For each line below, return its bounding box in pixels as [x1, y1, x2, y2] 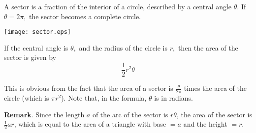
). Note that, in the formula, [61, 92, 147, 103]
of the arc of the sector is [92, 109, 168, 119]
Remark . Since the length [4, 109, 85, 119]
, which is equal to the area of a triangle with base [14, 119, 166, 129]
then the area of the [178, 42, 238, 53]
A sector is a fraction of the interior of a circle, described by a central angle [4, 1, 232, 11]
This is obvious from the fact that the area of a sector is [4, 83, 173, 93]
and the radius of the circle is [79, 42, 168, 53]
